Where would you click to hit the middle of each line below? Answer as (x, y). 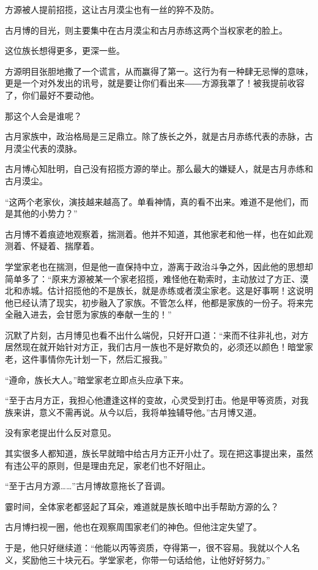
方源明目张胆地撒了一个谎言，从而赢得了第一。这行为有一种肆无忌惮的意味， (159, 71)
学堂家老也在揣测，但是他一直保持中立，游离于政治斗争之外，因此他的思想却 (159, 266)
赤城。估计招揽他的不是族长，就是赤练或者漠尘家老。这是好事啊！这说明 (167, 291)
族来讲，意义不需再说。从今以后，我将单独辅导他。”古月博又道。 (133, 412)
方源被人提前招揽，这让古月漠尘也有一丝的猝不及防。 (112, 9)
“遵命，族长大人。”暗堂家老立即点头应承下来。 (97, 379)
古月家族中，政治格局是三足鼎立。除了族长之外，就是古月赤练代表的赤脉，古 (159, 136)
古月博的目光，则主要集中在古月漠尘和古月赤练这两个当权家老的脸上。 (146, 30)
